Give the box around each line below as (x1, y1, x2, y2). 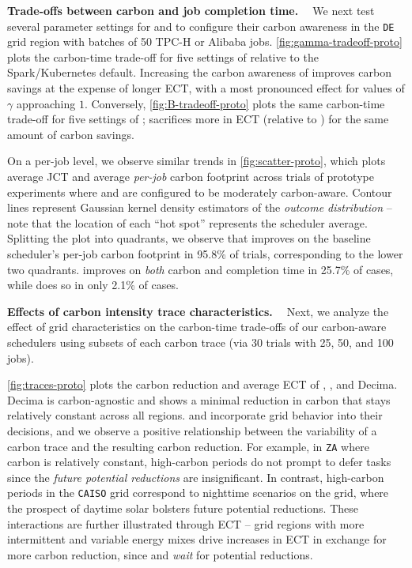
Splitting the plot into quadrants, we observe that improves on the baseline (7, 230, 371, 246)
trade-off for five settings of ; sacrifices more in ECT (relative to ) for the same (7, 111, 389, 127)
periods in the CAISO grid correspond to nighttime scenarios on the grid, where (7, 484, 389, 501)
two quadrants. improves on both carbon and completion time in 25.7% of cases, (7, 261, 394, 277)
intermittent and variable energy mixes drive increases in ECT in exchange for (7, 531, 387, 547)
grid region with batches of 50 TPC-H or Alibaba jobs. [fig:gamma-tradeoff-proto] (7, 33, 403, 50)
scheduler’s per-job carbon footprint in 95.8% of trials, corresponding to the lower (7, 245, 403, 261)
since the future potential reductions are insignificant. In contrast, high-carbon (7, 468, 384, 485)
